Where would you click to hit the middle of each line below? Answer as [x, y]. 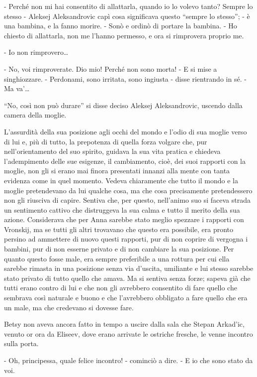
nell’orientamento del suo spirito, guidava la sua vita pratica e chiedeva [112, 151]
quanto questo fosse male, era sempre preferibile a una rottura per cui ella [117, 258]
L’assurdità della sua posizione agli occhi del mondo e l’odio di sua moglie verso [126, 131]
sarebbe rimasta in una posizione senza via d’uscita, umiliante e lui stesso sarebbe [129, 268]
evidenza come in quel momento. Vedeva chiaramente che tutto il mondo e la [121, 180]
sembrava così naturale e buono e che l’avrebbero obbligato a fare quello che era [126, 298]
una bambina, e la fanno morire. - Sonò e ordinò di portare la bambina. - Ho [121, 26]
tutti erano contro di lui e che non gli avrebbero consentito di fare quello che [121, 288]
